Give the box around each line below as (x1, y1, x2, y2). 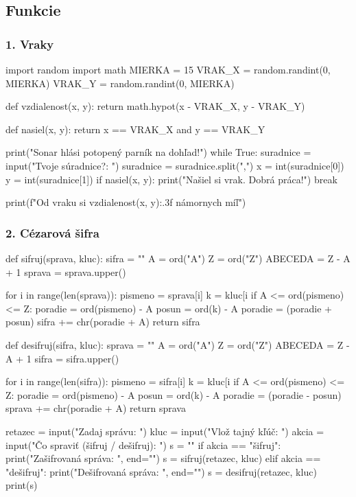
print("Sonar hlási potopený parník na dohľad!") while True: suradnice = (5, 145, 311, 159)
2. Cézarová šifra (5, 224, 99, 241)
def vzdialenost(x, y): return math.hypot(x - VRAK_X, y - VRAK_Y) (5, 99, 305, 113)
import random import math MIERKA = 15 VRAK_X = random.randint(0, (5, 62, 331, 76)
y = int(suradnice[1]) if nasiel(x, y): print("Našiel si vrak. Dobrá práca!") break (5, 172, 337, 186)
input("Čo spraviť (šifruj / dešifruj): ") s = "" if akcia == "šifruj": (5, 437, 281, 452)
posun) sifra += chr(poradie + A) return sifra (5, 314, 200, 329)
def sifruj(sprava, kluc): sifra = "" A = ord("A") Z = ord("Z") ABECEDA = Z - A (5, 251, 351, 265)
